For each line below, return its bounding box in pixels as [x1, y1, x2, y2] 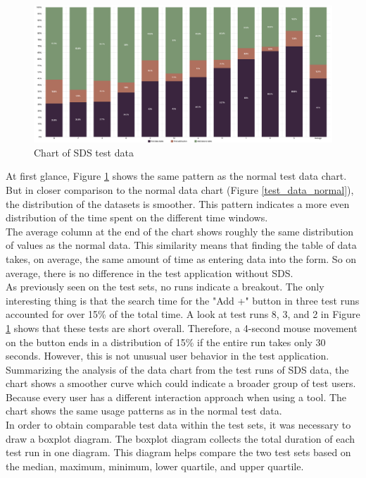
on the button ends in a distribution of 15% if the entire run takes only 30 [6, 334, 326, 349]
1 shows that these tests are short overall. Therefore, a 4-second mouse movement [6, 320, 358, 335]
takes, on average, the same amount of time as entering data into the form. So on [6, 251, 357, 266]
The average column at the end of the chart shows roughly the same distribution [6, 223, 353, 238]
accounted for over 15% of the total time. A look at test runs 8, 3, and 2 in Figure [6, 307, 360, 321]
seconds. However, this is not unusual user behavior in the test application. [6, 348, 329, 363]
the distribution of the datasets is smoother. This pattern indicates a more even [6, 196, 350, 211]
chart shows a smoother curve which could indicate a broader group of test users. [6, 376, 356, 391]
